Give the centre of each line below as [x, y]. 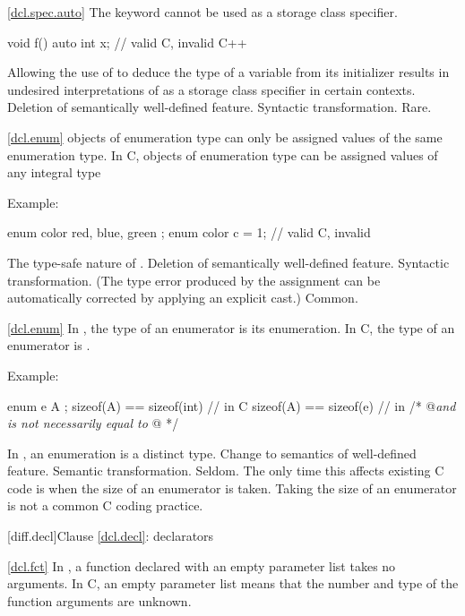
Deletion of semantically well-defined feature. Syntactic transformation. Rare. [220, 107]
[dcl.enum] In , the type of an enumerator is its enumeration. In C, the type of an [231, 327]
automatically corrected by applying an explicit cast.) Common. [183, 298]
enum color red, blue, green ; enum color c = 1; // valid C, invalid [189, 232]
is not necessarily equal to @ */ [93, 423]
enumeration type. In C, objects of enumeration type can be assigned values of [223, 154]
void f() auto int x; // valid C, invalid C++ [127, 42]
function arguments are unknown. [99, 600]
